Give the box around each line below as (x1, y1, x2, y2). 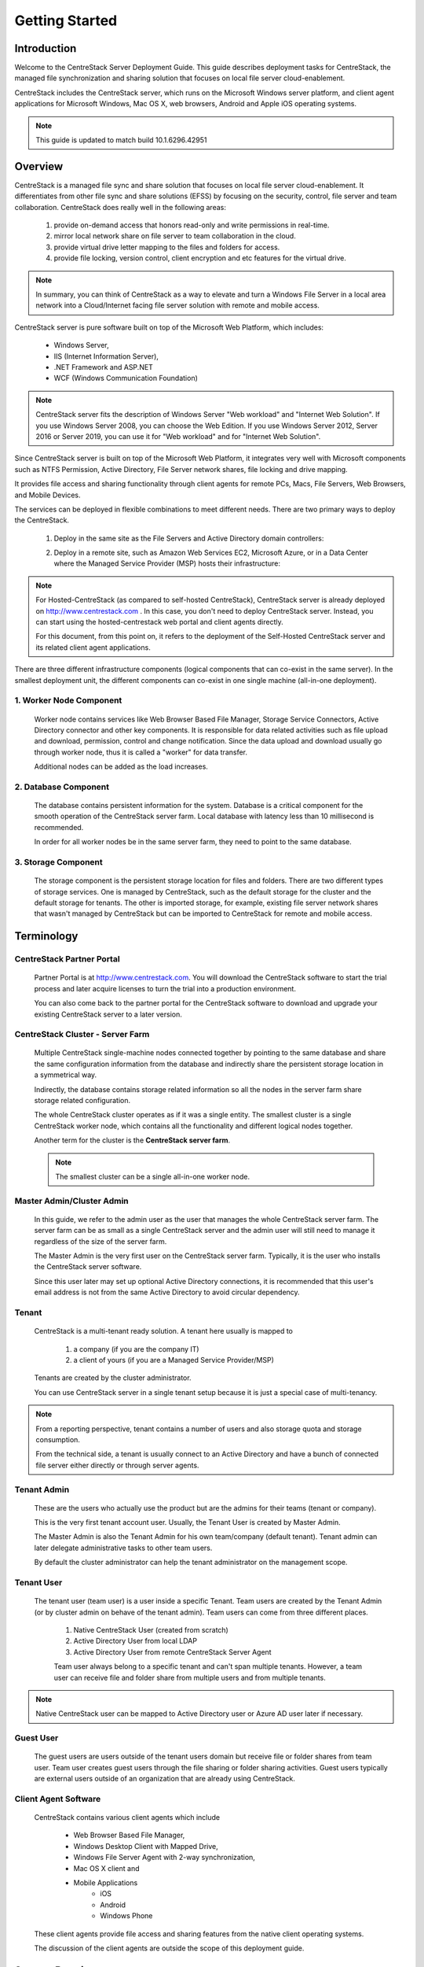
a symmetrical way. (34, 1070, 97, 1079)
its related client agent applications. (35, 642, 151, 652)
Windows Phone (100, 1911, 153, 1921)
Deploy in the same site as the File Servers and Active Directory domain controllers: (53, 533, 324, 543)
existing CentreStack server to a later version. (34, 1009, 182, 1019)
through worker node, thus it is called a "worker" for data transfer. (34, 747, 247, 757)
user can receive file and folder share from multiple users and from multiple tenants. (53, 1673, 326, 1682)
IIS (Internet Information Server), (53, 351, 159, 361)
